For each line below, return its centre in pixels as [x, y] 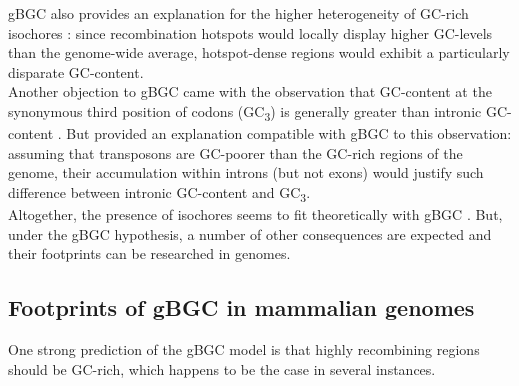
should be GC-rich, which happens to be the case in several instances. [222, 368]
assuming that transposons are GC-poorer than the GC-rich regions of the [235, 152]
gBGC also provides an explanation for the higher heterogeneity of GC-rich [238, 13]
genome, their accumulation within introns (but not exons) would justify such [246, 172]
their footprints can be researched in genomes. [149, 253]
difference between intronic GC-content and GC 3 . [159, 193]
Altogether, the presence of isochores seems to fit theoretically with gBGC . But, [255, 214]
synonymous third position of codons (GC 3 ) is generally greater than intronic [245, 112]
